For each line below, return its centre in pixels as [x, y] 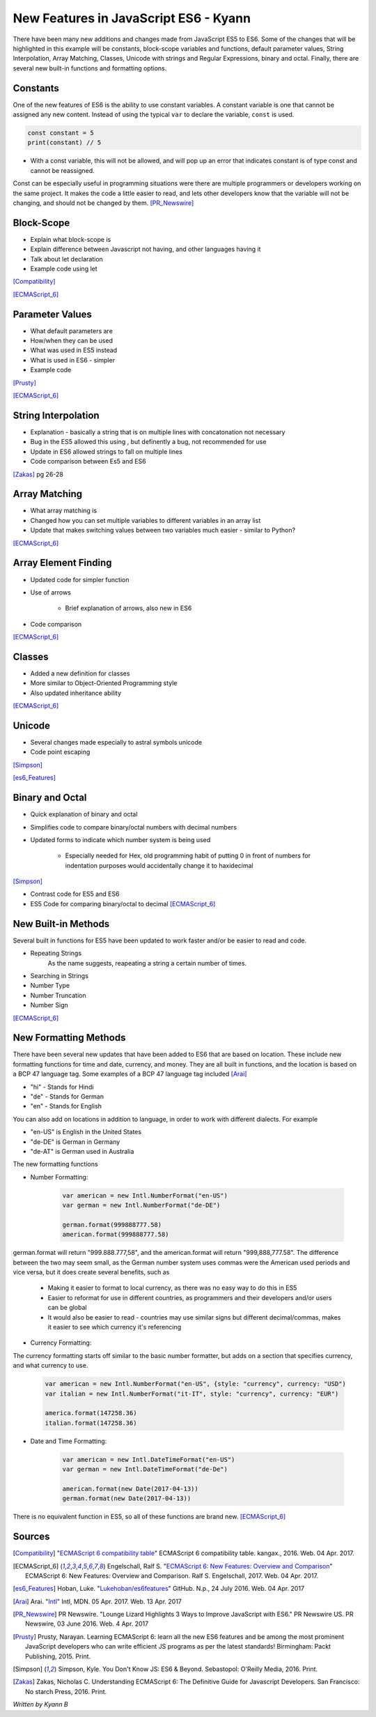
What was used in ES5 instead [74, 350]
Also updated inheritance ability [76, 693]
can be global [67, 1308]
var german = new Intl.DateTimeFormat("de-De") [145, 1470]
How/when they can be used [71, 341]
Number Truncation [58, 995]
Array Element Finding [62, 563]
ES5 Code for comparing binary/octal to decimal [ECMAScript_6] [123, 903]
